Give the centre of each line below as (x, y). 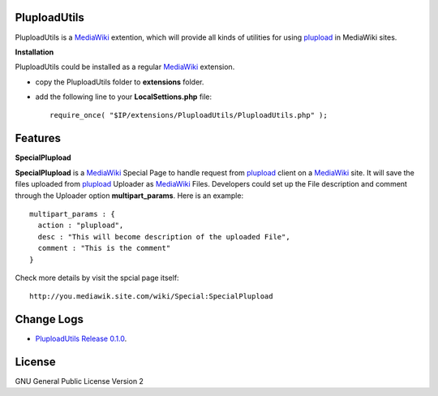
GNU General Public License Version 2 (79, 381)
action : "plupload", (81, 226)
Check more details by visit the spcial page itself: (97, 278)
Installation (34, 52)
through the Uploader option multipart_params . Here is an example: (129, 196)
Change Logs (49, 319)
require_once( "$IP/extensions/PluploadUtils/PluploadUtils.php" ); (189, 115)
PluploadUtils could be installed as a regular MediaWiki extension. (125, 67)
